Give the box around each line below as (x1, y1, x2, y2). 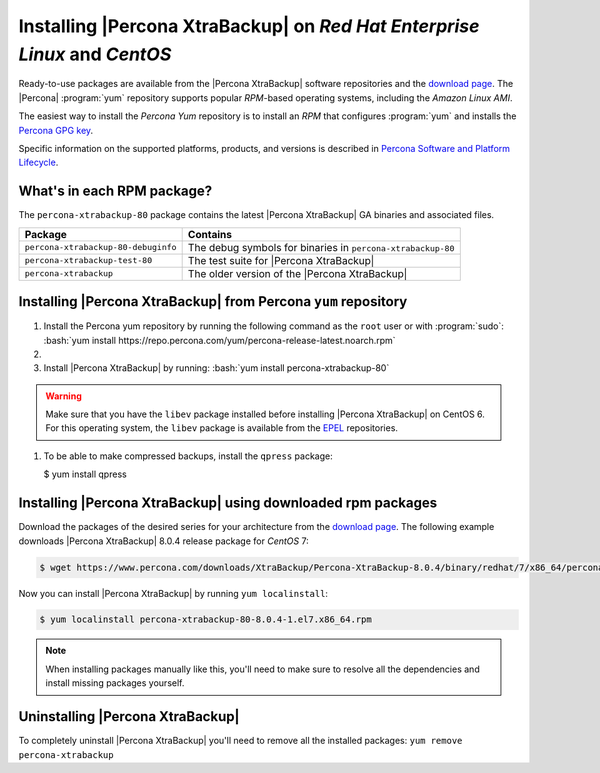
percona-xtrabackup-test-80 (24, 255, 153, 266)
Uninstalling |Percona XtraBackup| (18, 708, 240, 725)
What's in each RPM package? (18, 183, 213, 200)
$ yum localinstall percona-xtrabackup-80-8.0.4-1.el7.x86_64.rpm (39, 614, 372, 625)
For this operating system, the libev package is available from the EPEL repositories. (45, 422, 399, 434)
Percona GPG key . (18, 124, 94, 136)
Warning (45, 390, 82, 402)
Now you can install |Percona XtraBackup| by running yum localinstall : (18, 587, 329, 599)
